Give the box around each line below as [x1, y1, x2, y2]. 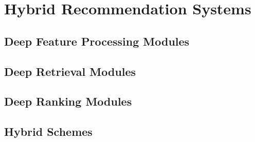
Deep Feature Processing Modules [4, 33, 190, 49]
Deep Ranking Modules [4, 93, 132, 109]
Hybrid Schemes [4, 124, 93, 139]
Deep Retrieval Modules [4, 63, 136, 79]
